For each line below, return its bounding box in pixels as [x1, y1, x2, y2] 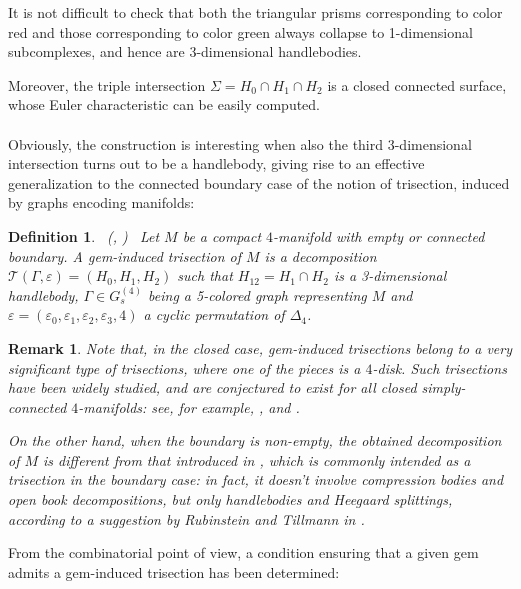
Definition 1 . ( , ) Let [8, 225, 160, 246]
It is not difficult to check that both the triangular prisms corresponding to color [8, 2, 503, 22]
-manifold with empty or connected [273, 225, 485, 246]
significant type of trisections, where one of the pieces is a [8, 357, 361, 378]
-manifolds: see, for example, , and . [78, 396, 300, 417]
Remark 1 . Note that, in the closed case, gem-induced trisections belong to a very [8, 337, 513, 358]
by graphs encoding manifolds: [8, 192, 195, 213]
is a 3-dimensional [333, 265, 447, 286]
